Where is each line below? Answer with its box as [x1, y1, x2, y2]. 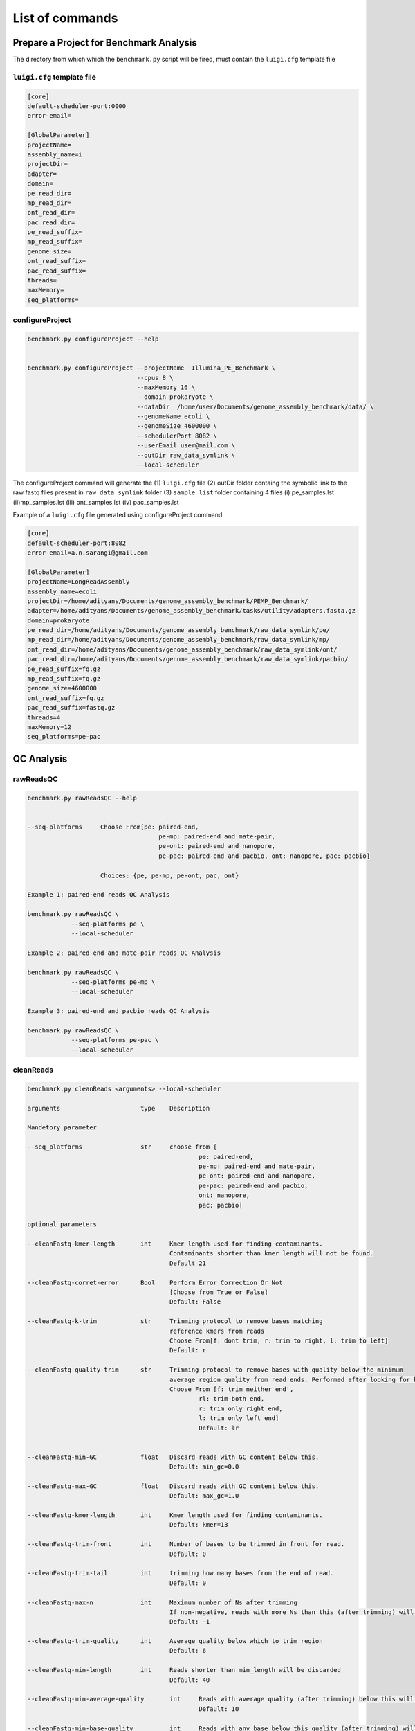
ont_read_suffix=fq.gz [27, 694, 104, 702]
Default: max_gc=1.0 [169, 1492, 239, 1500]
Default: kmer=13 [169, 1521, 228, 1529]
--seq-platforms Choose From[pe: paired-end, [27, 823, 199, 831]
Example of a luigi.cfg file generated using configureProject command [12, 511, 223, 519]
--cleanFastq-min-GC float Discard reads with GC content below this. [27, 1453, 320, 1461]
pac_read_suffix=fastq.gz [27, 703, 116, 712]
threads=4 [27, 713, 61, 721]
